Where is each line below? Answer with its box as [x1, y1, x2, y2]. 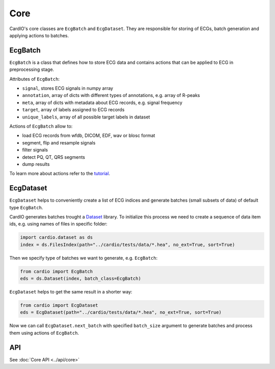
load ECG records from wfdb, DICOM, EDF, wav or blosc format [22, 133, 155, 139]
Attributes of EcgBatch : [9, 76, 60, 82]
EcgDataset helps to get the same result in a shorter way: [9, 289, 132, 295]
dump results [22, 161, 50, 167]
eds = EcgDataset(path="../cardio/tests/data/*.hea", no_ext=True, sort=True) [20, 309, 222, 315]
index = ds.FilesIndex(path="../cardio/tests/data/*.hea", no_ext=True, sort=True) [20, 241, 235, 248]
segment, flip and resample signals [22, 139, 96, 145]
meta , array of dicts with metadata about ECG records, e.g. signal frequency [22, 100, 183, 106]
